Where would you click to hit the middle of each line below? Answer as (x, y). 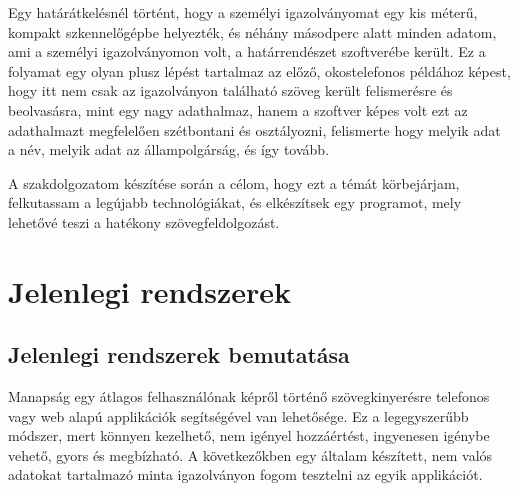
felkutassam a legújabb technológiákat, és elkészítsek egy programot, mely (235, 202)
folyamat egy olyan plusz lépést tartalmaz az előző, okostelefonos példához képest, (259, 70)
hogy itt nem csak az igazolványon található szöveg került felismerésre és (230, 90)
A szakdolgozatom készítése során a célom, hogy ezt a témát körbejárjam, (234, 182)
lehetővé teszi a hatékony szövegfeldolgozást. (144, 221)
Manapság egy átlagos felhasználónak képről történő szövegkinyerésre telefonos (249, 396)
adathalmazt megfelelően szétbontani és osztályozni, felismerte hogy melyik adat (254, 129)
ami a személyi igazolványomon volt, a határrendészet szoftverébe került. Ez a (247, 51)
